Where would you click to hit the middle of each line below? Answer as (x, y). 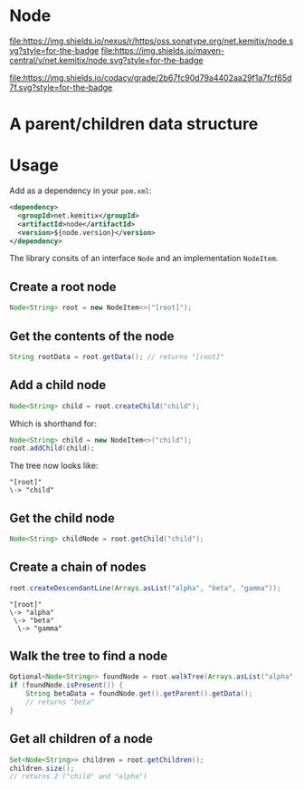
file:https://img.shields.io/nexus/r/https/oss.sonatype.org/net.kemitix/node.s (152, 41)
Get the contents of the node (92, 336)
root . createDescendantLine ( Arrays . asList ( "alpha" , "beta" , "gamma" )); (145, 588)
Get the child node (62, 518)
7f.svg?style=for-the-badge (61, 87)
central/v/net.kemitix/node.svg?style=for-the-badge (106, 60)
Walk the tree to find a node (89, 656)
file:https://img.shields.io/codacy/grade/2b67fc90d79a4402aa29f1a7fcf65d (151, 77)
